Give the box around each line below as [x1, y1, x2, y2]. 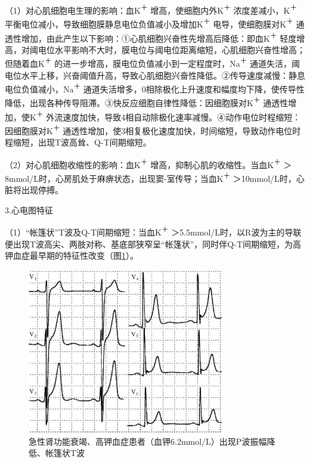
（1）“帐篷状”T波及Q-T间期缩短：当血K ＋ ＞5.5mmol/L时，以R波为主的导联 [5, 224, 302, 238]
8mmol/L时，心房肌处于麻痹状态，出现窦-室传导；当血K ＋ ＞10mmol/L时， [5, 170, 296, 184]
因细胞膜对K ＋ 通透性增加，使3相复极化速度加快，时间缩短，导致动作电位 [5, 122, 293, 137]
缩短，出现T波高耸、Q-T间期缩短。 [13, 136, 151, 148]
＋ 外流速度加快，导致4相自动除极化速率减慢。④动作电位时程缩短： [36, 108, 301, 123]
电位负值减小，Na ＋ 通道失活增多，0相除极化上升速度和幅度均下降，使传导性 [5, 81, 305, 95]
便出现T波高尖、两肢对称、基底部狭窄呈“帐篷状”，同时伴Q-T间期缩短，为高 [5, 237, 301, 250]
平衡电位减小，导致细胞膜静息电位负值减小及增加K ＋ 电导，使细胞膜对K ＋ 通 [5, 16, 305, 30]
